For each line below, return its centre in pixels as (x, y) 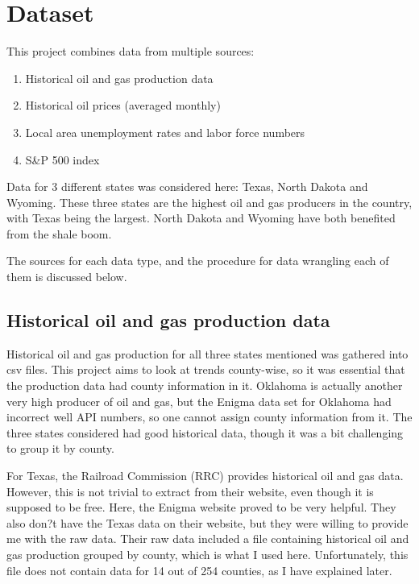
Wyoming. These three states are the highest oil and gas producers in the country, (209, 202)
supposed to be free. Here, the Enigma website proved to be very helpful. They (201, 507)
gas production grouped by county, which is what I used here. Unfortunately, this (207, 554)
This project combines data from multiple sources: (131, 51)
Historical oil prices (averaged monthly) (123, 105)
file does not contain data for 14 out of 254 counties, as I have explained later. (199, 570)
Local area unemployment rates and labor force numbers (165, 132)
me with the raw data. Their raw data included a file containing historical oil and (208, 538)
